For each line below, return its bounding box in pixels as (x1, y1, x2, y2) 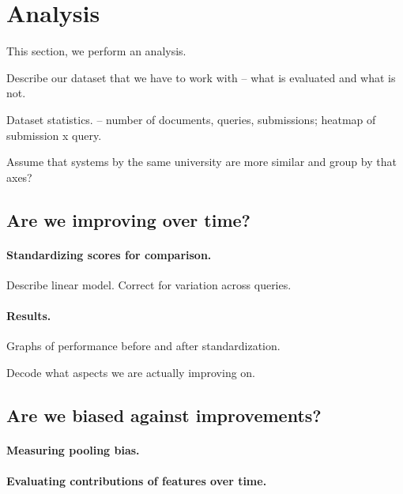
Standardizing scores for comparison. (6, 246, 212, 262)
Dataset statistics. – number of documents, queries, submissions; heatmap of (6, 111, 376, 127)
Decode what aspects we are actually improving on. (6, 364, 256, 380)
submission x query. (6, 126, 102, 143)
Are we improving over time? (6, 207, 250, 232)
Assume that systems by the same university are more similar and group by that (6, 153, 397, 170)
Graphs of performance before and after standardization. (6, 338, 281, 354)
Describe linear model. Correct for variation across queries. (6, 276, 292, 292)
